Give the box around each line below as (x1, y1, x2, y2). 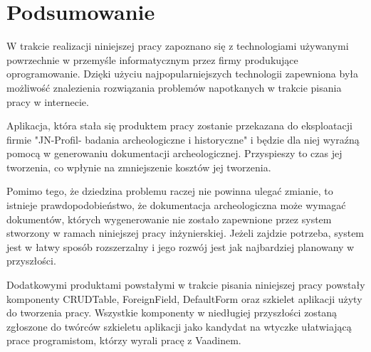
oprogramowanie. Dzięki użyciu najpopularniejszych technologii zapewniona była (6, 66, 358, 81)
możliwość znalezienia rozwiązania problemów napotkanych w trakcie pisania (6, 80, 342, 95)
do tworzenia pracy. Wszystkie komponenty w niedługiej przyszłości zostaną (6, 305, 338, 320)
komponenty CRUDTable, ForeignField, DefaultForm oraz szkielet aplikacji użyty (6, 291, 362, 306)
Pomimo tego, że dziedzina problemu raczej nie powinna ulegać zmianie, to (6, 183, 333, 198)
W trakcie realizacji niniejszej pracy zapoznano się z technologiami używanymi (6, 38, 349, 53)
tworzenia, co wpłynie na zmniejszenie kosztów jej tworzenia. (6, 159, 271, 174)
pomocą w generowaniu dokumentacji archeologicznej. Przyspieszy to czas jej (6, 146, 343, 161)
